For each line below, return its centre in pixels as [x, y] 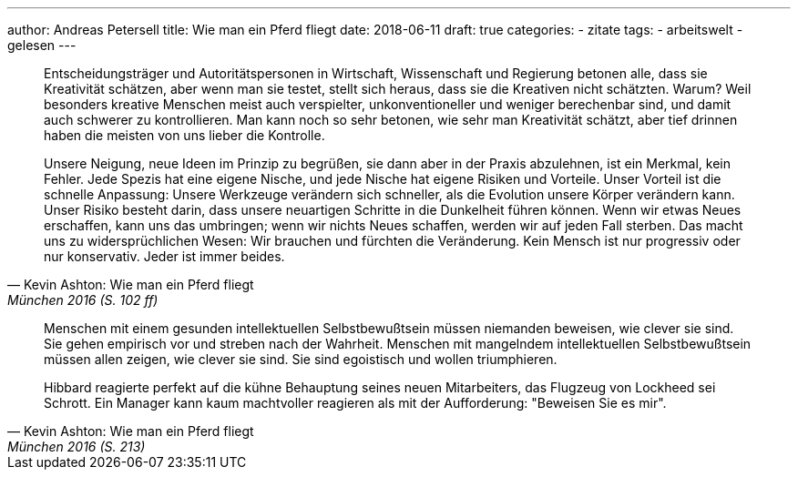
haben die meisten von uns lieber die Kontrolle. [184, 135]
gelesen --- [42, 45]
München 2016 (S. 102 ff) [83, 300]
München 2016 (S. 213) [77, 447]
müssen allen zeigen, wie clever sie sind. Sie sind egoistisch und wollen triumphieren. [301, 359]
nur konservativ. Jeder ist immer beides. [164, 256]
